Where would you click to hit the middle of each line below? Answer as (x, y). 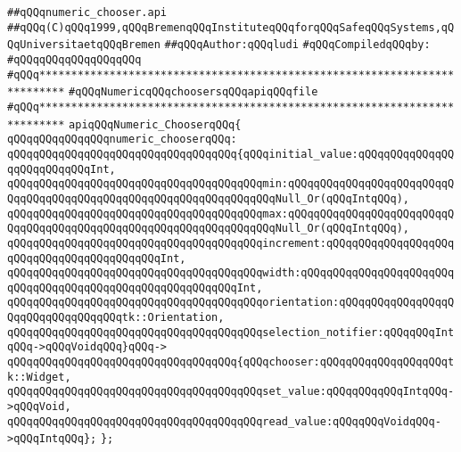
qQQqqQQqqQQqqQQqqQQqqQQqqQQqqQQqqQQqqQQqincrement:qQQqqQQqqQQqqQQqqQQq (231, 243)
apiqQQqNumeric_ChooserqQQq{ (155, 124)
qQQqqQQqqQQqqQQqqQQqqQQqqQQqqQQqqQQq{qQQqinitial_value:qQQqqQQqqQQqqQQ (231, 154)
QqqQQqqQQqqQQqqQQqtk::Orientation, (116, 318)
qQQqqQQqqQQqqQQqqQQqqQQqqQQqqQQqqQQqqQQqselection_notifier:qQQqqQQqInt (231, 332)
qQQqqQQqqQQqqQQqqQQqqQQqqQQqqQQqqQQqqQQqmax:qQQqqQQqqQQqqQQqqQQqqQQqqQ (231, 214)
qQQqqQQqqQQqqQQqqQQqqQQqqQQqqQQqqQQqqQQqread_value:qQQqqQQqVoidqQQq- (224, 421)
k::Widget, (39, 377)
